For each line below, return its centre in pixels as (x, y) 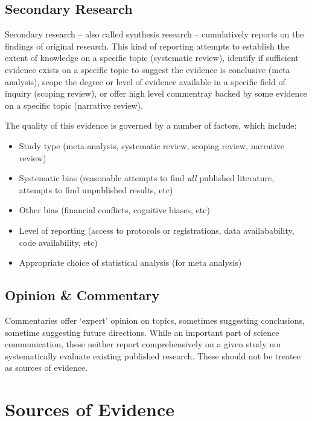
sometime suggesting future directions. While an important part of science (142, 332)
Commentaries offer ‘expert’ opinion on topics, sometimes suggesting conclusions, (155, 320)
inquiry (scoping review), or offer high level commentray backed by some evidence (156, 93)
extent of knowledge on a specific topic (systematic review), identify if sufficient (152, 58)
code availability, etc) (58, 242)
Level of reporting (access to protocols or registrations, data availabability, (157, 230)
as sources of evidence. (46, 368)
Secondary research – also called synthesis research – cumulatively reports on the (154, 34)
